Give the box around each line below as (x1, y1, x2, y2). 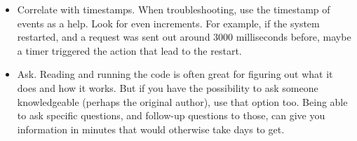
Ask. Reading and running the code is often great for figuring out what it (17, 67, 333, 81)
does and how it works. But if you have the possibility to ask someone (17, 80, 318, 95)
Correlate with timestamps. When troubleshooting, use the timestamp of (17, 2, 330, 16)
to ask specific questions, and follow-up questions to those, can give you (17, 108, 325, 123)
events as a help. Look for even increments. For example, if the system (17, 15, 320, 30)
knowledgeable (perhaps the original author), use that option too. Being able (17, 94, 348, 109)
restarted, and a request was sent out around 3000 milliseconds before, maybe (17, 29, 351, 44)
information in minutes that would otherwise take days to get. (17, 121, 285, 136)
